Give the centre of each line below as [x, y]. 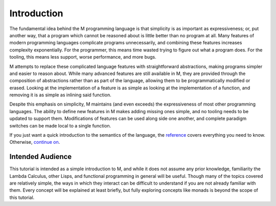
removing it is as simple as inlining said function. [61, 95]
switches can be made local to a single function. [60, 125]
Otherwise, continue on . [35, 142]
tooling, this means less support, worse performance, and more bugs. [83, 57]
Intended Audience [41, 157]
